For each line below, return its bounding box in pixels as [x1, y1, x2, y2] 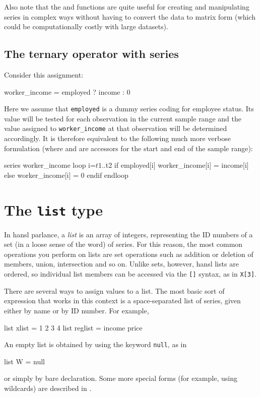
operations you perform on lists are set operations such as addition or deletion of [4, 248, 253, 259]
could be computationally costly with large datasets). [4, 21, 168, 32]
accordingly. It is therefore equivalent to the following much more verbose [4, 133, 231, 144]
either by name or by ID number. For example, [4, 305, 149, 315]
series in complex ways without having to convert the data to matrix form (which [4, 11, 255, 22]
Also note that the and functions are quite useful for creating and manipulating [4, 2, 249, 12]
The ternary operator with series [4, 46, 179, 61]
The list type [4, 199, 103, 220]
